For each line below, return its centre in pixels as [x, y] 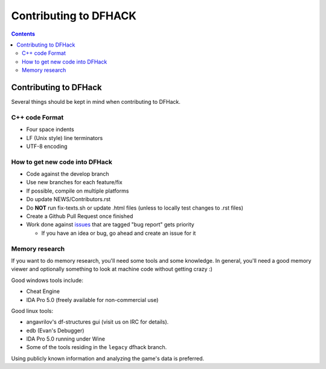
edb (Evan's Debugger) [55, 330]
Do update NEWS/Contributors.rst [69, 199]
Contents [23, 34]
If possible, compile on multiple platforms [78, 191]
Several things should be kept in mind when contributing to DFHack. [96, 102]
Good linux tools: [32, 310]
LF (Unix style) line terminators [65, 138]
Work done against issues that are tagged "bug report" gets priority [110, 225]
